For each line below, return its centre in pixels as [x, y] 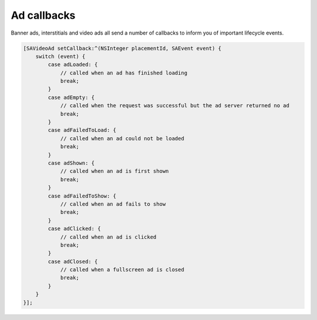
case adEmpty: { [71, 97]
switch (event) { [60, 56]
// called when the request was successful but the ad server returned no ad [175, 106]
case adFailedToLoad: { [82, 130]
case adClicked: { [74, 229]
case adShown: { [71, 163]
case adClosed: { [73, 261]
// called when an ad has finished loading [124, 73]
